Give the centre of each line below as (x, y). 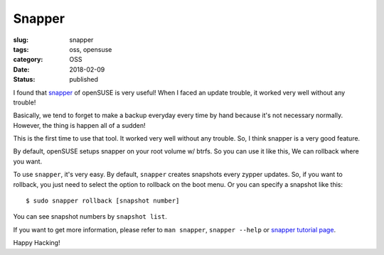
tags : (21, 49)
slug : (21, 40)
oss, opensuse (91, 49)
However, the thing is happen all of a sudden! (79, 125)
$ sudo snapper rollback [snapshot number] (103, 201)
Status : (24, 80)
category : (28, 60)
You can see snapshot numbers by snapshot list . (90, 217)
